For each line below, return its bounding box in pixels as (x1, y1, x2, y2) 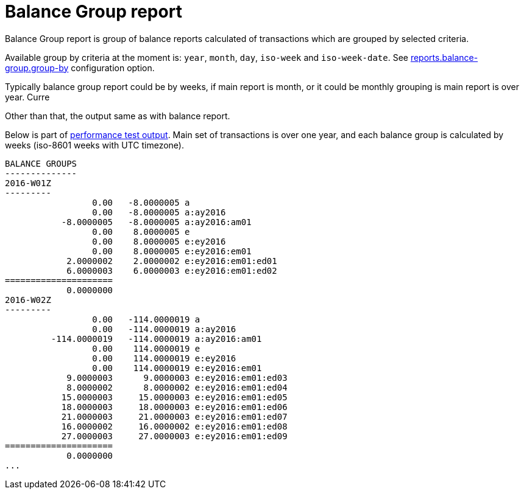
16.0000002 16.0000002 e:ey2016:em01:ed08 (61, 421, 288, 431)
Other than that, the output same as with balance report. (5, 110, 230, 121)
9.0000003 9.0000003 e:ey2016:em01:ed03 (66, 372, 288, 383)
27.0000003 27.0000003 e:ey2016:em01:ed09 (61, 431, 288, 441)
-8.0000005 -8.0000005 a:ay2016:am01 (61, 217, 252, 227)
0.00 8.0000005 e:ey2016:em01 (92, 246, 252, 256)
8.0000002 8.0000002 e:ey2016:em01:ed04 (66, 382, 288, 392)
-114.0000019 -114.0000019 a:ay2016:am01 (51, 333, 262, 344)
